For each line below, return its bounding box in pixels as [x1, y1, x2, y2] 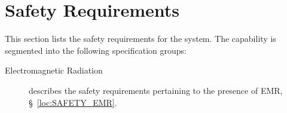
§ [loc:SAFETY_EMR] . [29, 96, 117, 108]
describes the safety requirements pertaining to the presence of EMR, [29, 84, 283, 96]
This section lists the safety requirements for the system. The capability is [5, 32, 276, 45]
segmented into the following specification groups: [5, 44, 187, 56]
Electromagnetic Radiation [5, 64, 103, 77]
